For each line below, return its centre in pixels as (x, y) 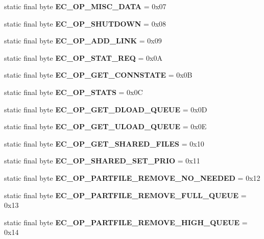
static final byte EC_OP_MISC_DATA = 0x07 (85, 6)
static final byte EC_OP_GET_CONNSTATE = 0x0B (98, 75)
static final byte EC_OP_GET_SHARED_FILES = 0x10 (104, 143)
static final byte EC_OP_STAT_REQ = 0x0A (83, 57)
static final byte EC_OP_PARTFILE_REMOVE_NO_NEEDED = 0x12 (132, 177)
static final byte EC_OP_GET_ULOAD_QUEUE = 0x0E (105, 126)
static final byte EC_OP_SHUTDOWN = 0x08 (85, 23)
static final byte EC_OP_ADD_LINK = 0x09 (83, 41)
